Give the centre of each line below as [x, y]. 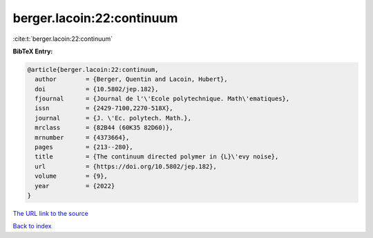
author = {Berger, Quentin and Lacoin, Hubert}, [131, 79]
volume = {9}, [71, 176]
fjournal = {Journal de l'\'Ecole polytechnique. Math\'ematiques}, [162, 99]
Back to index [32, 226]
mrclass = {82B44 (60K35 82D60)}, [104, 128]
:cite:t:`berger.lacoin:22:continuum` [63, 39]
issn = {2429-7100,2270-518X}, [104, 108]
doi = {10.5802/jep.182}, [97, 89]
